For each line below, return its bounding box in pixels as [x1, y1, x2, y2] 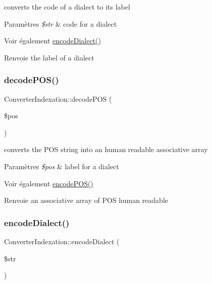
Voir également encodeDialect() [4, 35, 101, 46]
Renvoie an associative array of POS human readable [4, 195, 169, 205]
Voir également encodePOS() [4, 178, 93, 188]
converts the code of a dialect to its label [4, 2, 130, 12]
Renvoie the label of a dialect [4, 52, 94, 62]
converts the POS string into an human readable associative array [4, 144, 208, 155]
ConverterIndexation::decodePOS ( [4, 93, 112, 104]
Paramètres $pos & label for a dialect [4, 161, 119, 171]
